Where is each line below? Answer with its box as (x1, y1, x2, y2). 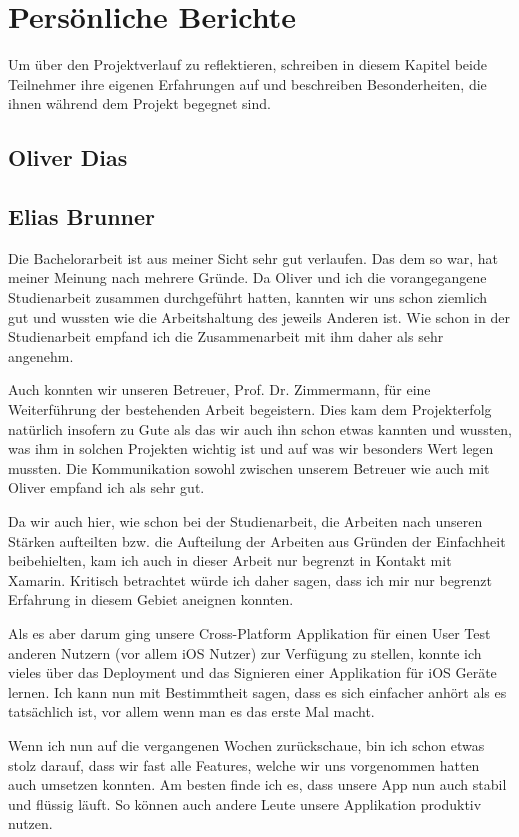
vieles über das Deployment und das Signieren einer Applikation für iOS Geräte (8, 662, 497, 683)
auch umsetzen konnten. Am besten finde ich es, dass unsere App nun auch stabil (8, 774, 507, 795)
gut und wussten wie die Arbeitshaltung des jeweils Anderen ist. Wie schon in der (8, 306, 510, 327)
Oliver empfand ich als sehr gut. (8, 477, 205, 498)
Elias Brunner (8, 201, 155, 232)
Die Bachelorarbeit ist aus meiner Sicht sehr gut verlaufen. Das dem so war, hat (8, 247, 498, 268)
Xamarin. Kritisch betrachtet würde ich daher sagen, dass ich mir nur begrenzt (8, 569, 493, 590)
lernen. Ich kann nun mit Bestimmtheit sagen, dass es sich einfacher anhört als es (8, 681, 507, 702)
